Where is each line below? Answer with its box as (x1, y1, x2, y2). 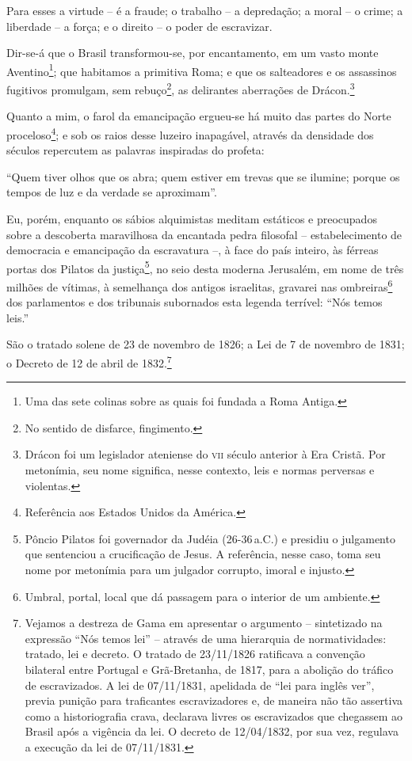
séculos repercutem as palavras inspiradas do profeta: (6, 142, 265, 158)
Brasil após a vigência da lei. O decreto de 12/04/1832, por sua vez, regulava (25, 723, 399, 740)
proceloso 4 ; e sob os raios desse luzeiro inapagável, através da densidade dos (6, 124, 374, 143)
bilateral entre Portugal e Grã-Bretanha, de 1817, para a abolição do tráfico (25, 660, 394, 677)
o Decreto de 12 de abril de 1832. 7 (6, 352, 172, 371)
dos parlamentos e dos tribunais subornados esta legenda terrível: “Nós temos (6, 294, 383, 310)
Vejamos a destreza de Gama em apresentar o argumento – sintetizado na (25, 615, 383, 631)
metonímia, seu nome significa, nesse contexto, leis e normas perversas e (25, 462, 375, 478)
